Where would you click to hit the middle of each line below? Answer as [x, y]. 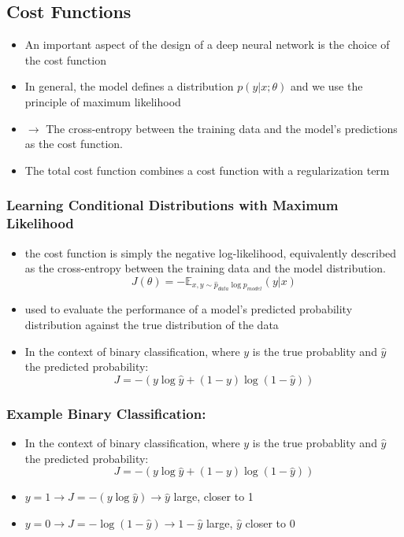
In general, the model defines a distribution [129, 86]
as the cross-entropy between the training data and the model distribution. [206, 268]
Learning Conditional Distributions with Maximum [172, 205]
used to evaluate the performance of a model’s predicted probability [189, 309]
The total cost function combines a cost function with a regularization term [207, 170]
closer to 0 [270, 522]
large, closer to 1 [213, 496]
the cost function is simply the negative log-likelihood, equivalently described [211, 252]
